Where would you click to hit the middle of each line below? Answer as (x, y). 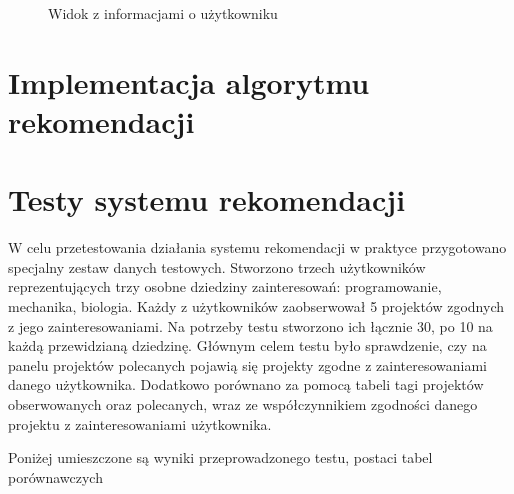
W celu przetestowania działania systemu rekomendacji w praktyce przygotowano (257, 247)
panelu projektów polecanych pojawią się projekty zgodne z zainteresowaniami (247, 364)
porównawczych (55, 476)
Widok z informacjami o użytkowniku (163, 13)
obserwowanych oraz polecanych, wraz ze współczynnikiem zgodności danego (243, 404)
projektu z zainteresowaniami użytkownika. (140, 423)
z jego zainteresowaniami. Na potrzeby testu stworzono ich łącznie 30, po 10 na (250, 325)
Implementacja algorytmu (189, 81)
